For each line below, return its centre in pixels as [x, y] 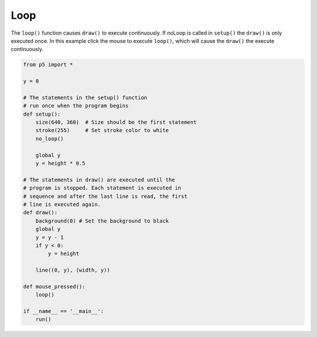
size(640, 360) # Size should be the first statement [116, 122]
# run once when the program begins [76, 106]
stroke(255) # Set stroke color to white [102, 130]
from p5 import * [48, 65]
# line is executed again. [62, 204]
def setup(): [42, 114]
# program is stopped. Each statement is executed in [102, 188]
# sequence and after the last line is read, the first [105, 196]
